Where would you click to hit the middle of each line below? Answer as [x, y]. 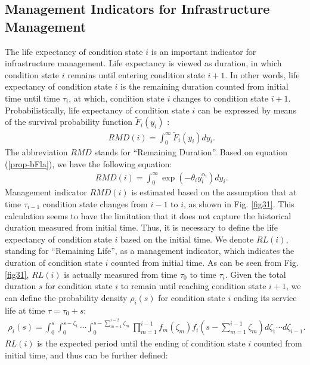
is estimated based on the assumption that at [214, 192]
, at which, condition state [117, 98]
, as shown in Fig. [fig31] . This [239, 204]
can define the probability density [66, 297]
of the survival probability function [69, 122]
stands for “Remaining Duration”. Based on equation [191, 152]
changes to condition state [220, 98]
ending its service [265, 297]
